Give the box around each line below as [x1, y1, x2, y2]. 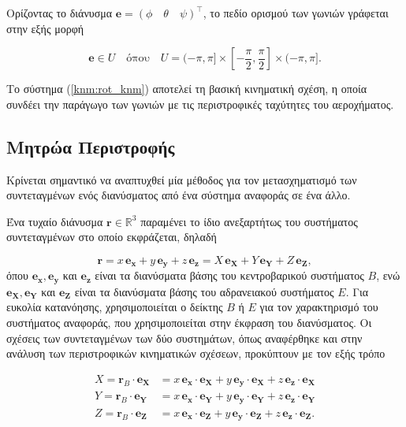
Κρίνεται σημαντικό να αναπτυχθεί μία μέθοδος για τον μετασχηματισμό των [6, 171, 357, 188]
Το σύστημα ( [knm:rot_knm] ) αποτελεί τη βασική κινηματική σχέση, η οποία [6, 80, 367, 97]
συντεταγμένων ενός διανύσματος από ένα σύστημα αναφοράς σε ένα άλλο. [6, 187, 351, 203]
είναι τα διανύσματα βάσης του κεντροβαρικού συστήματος [95, 267, 364, 284]
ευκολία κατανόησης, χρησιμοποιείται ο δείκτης [6, 299, 223, 315]
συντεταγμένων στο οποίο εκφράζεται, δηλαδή [6, 228, 217, 245]
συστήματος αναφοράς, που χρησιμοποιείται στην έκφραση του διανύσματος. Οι [6, 314, 372, 331]
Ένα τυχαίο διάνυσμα [6, 213, 103, 229]
